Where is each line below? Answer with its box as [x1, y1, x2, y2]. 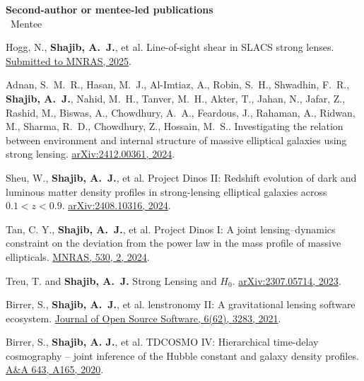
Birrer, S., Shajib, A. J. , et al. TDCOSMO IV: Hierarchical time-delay [6, 334, 319, 349]
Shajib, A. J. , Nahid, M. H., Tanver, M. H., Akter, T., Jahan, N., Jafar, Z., [6, 90, 346, 105]
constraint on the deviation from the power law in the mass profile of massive [6, 235, 341, 250]
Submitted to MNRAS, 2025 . [6, 53, 131, 68]
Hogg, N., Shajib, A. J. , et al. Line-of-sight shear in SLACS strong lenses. [6, 40, 334, 54]
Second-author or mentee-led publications [6, 2, 213, 16]
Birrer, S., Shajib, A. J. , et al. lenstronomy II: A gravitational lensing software [6, 297, 356, 312]
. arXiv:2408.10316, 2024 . [61, 198, 171, 213]
